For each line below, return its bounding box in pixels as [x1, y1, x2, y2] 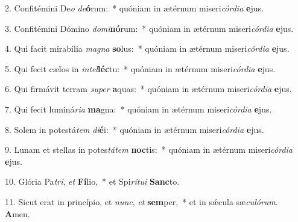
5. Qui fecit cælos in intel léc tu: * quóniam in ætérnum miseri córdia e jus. [5, 62, 276, 75]
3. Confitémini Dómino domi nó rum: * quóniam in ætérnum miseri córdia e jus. [5, 22, 294, 34]
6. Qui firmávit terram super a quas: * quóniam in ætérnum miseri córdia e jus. [5, 82, 292, 95]
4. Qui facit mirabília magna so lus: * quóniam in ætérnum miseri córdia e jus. [5, 42, 290, 55]
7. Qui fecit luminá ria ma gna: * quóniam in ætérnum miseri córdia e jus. [5, 102, 272, 115]
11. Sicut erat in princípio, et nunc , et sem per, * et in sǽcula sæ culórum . [5, 195, 278, 208]
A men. [5, 207, 30, 220]
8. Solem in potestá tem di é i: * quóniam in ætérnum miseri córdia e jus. [5, 123, 264, 135]
